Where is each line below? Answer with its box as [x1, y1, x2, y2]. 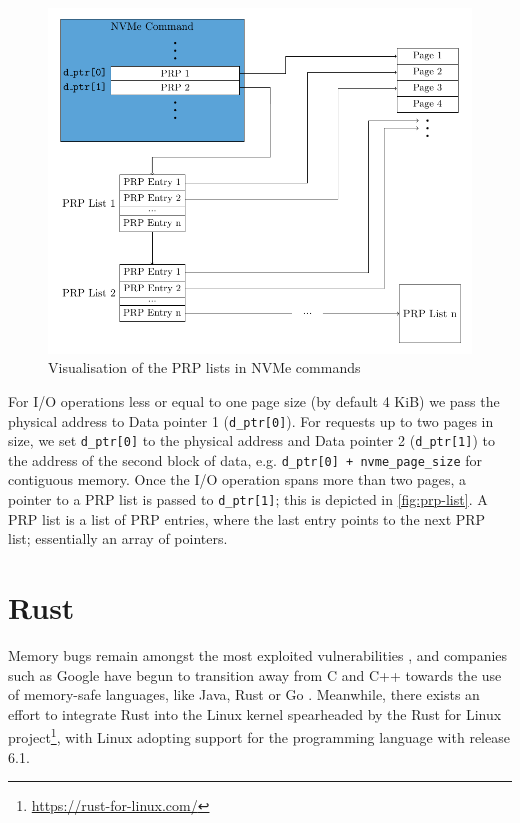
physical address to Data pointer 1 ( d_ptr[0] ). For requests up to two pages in [8, 410, 494, 431]
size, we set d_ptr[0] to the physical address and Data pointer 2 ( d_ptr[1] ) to [8, 430, 495, 451]
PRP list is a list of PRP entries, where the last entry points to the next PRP [8, 508, 486, 529]
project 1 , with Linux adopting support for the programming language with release [8, 724, 510, 748]
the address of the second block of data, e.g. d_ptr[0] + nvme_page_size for [8, 449, 483, 470]
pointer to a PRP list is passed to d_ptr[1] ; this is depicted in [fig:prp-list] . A [8, 489, 488, 510]
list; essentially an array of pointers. [8, 528, 228, 549]
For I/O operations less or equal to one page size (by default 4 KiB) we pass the [8, 390, 500, 411]
